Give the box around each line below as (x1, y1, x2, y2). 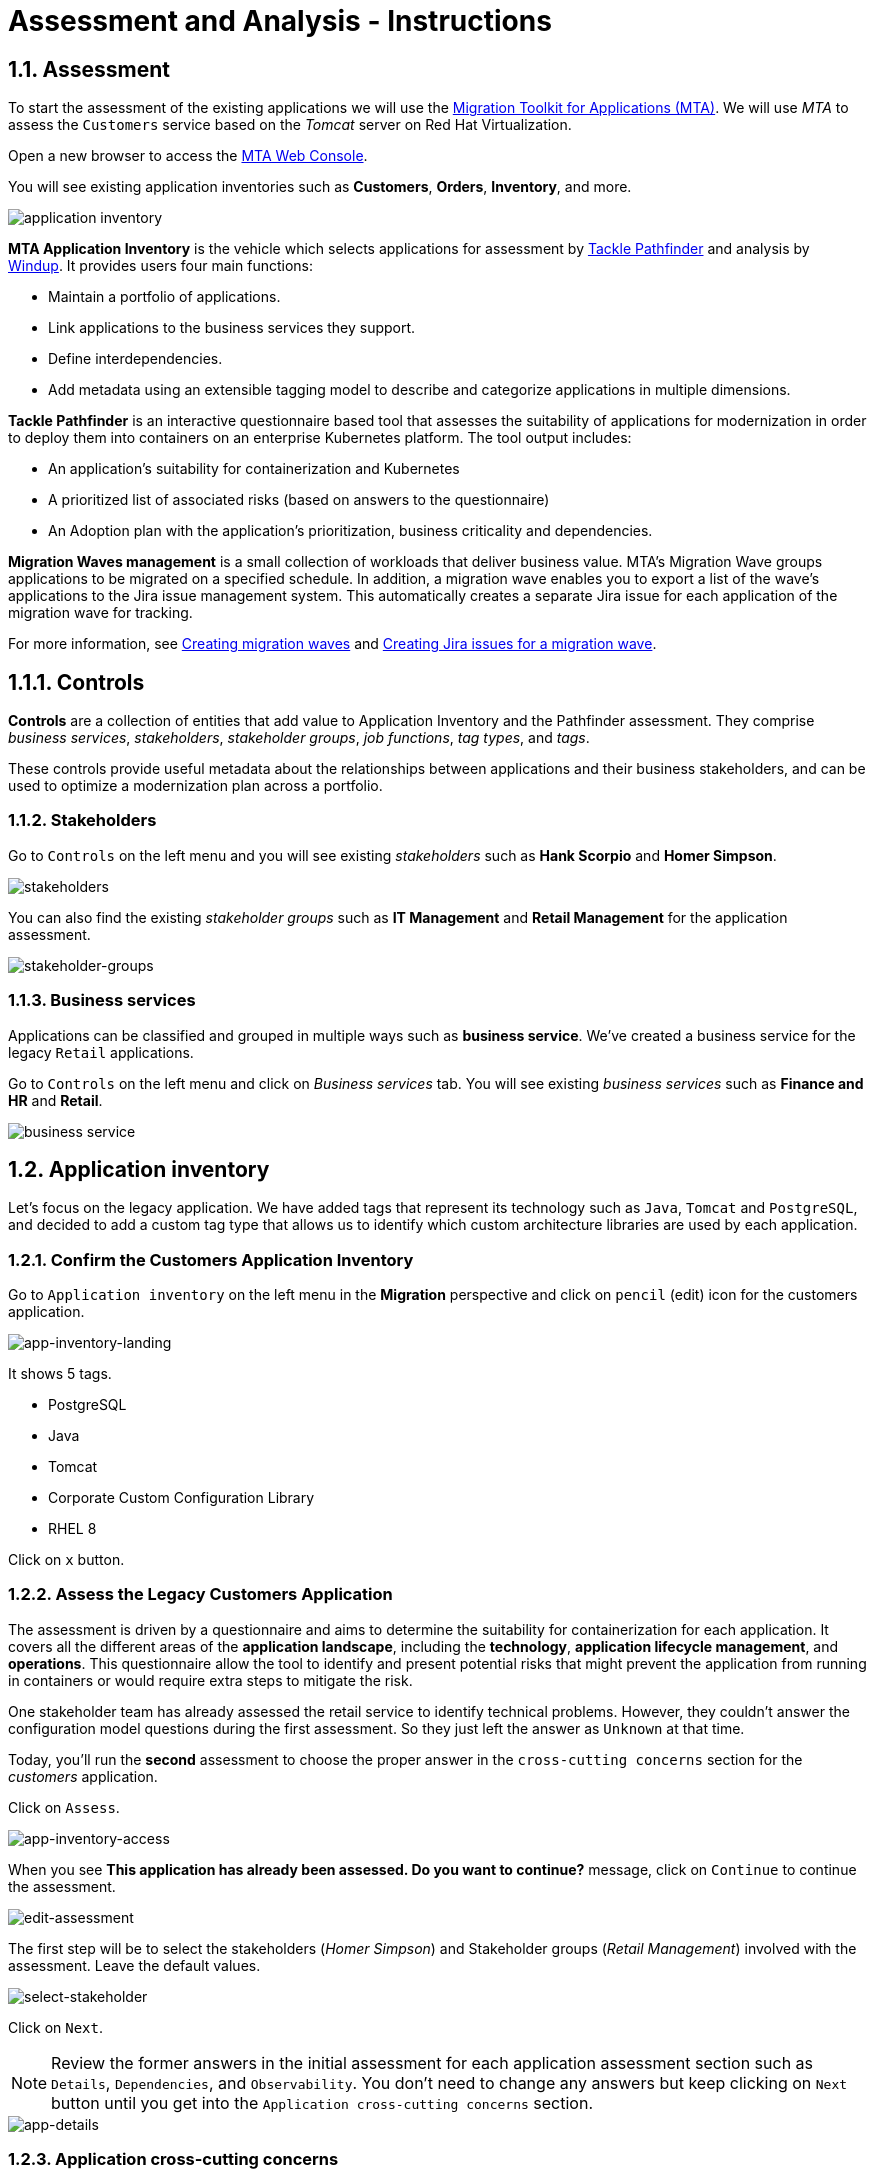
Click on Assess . (8, 1798, 120, 1816)
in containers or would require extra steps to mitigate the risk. (8, 1671, 413, 1689)
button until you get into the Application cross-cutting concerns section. (51, 2092, 594, 2113)
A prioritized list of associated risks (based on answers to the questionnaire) (48, 491, 550, 509)
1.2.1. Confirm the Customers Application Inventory (8, 1249, 414, 1270)
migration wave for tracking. (8, 604, 193, 622)
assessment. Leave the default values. (8, 1956, 261, 1974)
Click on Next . (8, 2018, 103, 2036)
